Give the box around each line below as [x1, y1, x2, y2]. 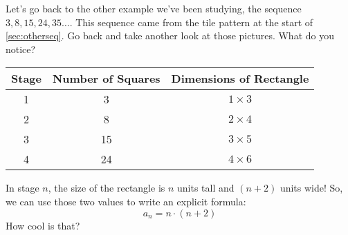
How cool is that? [6, 218, 80, 232]
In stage [6, 181, 39, 195]
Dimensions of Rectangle [171, 70, 309, 87]
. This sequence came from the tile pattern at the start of [69, 14, 313, 29]
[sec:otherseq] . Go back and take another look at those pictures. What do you [6, 28, 334, 43]
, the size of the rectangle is [48, 181, 165, 195]
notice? [6, 41, 36, 56]
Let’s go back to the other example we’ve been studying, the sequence [6, 1, 302, 15]
